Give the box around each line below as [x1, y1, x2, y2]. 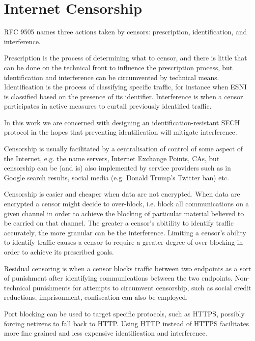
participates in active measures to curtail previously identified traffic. [4, 101, 212, 111]
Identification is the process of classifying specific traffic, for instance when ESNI [4, 82, 247, 92]
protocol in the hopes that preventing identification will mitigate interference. [4, 127, 237, 137]
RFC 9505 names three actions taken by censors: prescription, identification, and [4, 27, 247, 37]
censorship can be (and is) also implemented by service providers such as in [4, 163, 231, 173]
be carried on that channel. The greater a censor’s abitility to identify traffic [4, 218, 234, 228]
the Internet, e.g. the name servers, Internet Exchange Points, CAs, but [4, 153, 220, 163]
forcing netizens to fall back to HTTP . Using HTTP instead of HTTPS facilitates [4, 318, 249, 328]
